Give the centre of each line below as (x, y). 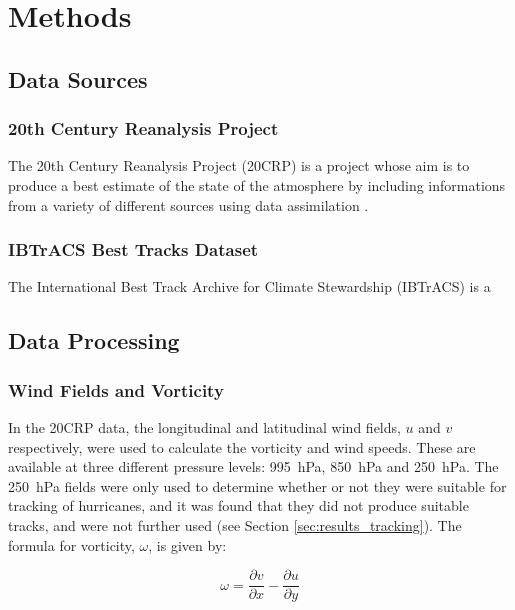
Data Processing (94, 340)
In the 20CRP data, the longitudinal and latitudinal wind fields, (204, 426)
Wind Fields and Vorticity (116, 389)
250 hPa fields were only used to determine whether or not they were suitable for (257, 485)
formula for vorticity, (71, 544)
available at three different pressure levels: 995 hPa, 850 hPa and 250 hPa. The (253, 466)
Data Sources (78, 78)
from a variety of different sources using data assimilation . (188, 204)
